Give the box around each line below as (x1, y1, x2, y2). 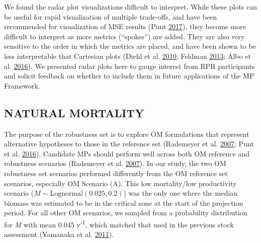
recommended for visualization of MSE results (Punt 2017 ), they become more (4, 21, 246, 32)
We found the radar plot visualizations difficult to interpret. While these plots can (4, 2, 257, 12)
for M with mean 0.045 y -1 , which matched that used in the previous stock (4, 217, 234, 229)
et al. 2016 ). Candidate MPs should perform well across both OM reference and (4, 148, 249, 158)
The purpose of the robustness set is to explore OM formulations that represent (4, 128, 249, 139)
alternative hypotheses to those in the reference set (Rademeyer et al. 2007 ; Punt (4, 138, 254, 149)
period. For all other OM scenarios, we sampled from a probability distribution (4, 207, 247, 218)
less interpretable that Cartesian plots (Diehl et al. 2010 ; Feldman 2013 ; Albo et (4, 50, 251, 61)
